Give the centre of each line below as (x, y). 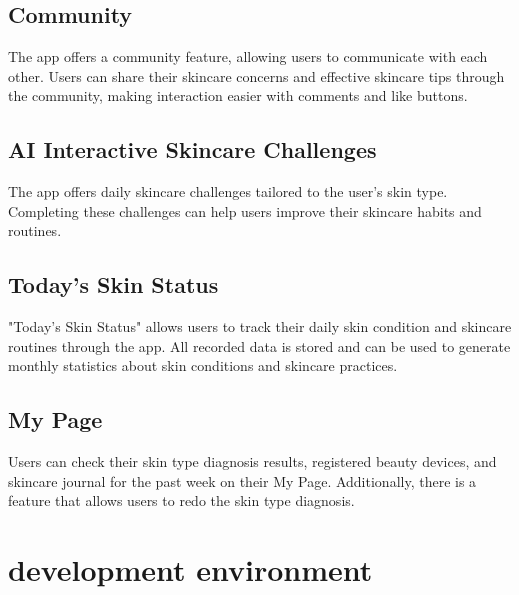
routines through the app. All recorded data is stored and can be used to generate (259, 345)
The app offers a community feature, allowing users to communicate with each (248, 56)
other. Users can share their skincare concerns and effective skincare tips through (256, 75)
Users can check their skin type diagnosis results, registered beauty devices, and (252, 461)
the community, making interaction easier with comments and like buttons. (238, 95)
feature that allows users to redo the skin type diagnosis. (181, 500)
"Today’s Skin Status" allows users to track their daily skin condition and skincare (260, 326)
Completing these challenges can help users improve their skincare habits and (245, 210)
